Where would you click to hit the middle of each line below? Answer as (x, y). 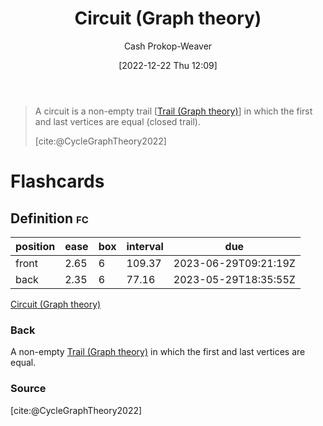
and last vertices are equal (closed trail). (117, 121)
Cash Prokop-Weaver (168, 46)
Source (28, 389)
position (35, 246)
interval (145, 246)
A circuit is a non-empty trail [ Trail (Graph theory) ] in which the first (173, 111)
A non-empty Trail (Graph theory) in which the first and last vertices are (158, 352)
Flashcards (57, 181)
